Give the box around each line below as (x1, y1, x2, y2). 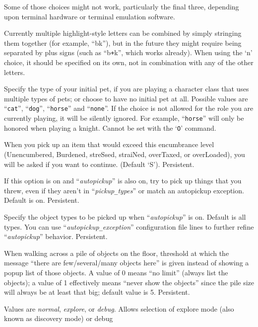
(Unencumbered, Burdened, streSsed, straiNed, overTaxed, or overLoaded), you (4, 149, 245, 159)
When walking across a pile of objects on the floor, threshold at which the (4, 247, 229, 258)
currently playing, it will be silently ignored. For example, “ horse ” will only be (4, 113, 244, 123)
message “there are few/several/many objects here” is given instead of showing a (4, 257, 249, 268)
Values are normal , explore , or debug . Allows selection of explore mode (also (4, 303, 234, 314)
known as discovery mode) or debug (4, 313, 113, 324)
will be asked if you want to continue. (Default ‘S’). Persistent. (4, 159, 194, 169)
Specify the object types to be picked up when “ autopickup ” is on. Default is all (4, 212, 246, 222)
